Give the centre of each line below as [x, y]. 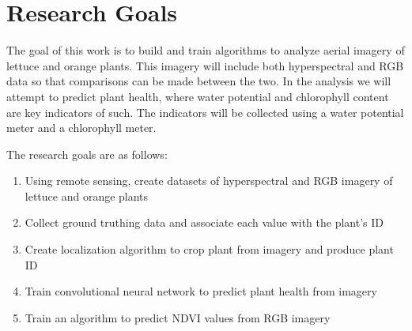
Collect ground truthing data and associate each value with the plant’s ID [204, 222]
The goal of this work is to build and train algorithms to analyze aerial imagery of [206, 50]
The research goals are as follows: [87, 154]
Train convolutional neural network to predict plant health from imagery [201, 291]
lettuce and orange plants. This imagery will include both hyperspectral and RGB [205, 65]
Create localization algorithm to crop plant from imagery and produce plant [209, 249]
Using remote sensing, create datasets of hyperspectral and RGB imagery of [209, 181]
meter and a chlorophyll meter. [81, 128]
